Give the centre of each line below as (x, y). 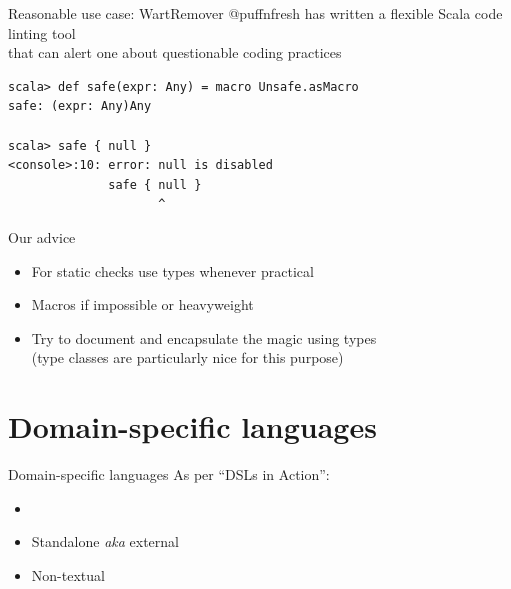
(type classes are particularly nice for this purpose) (187, 357)
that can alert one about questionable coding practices (175, 52)
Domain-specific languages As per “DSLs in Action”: (169, 474)
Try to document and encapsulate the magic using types (204, 337)
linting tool (42, 32)
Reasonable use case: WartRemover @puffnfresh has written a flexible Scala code (255, 13)
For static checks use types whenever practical (172, 270)
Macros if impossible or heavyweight (142, 304)
